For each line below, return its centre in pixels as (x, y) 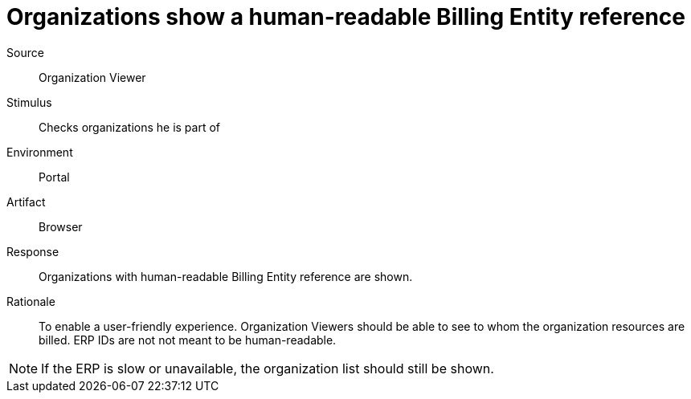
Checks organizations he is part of (130, 127)
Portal (54, 177)
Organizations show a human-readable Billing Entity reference (346, 17)
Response (33, 251)
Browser (61, 226)
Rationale (31, 301)
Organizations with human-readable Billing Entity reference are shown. (226, 276)
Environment (40, 152)
